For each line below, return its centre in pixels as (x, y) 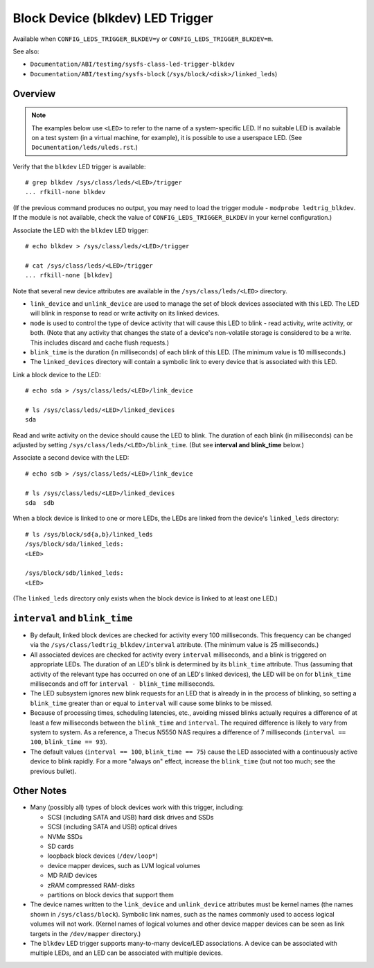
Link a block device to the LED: (57, 374)
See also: (26, 51)
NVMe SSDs (65, 836)
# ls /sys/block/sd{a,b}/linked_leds (89, 534)
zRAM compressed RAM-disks (91, 885)
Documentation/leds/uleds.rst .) (85, 147)
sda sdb (40, 503)
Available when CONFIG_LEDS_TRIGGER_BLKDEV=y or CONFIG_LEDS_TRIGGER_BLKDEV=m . (143, 39)
